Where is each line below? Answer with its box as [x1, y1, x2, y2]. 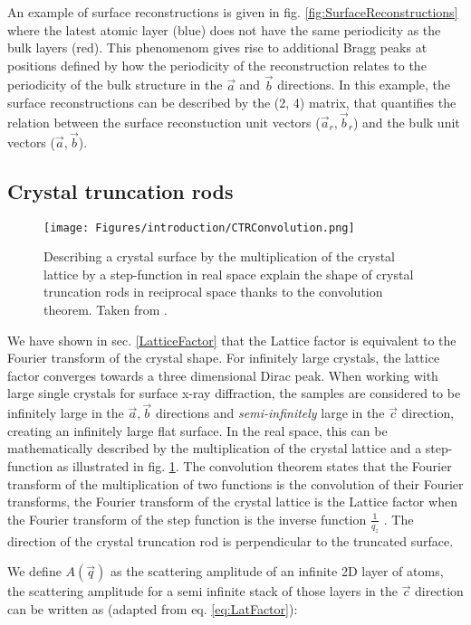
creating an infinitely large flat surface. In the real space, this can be [7, 421, 388, 440]
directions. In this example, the [277, 75, 451, 94]
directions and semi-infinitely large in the [155, 403, 385, 422]
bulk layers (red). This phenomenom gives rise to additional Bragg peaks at [7, 38, 428, 57]
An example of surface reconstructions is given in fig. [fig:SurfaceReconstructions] [7, 3, 458, 21]
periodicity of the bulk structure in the [7, 75, 223, 94]
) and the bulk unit [352, 113, 460, 131]
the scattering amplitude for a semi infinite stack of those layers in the [7, 582, 398, 601]
